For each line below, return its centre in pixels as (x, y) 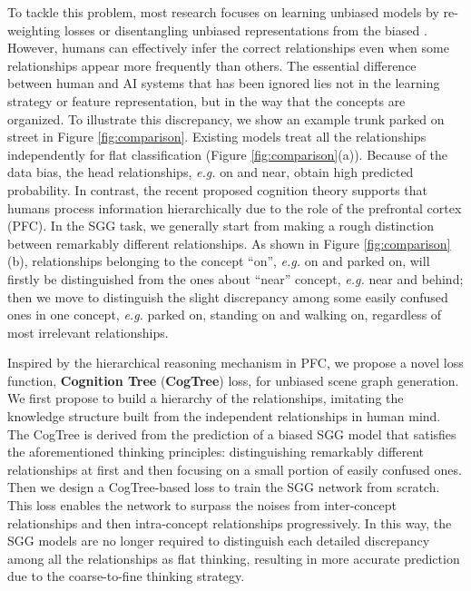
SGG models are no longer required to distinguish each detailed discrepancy (219, 541)
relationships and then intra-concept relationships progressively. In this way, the (230, 522)
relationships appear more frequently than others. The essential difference (212, 65)
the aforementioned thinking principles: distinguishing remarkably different (216, 452)
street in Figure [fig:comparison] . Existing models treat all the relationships (217, 137)
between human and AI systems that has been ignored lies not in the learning (224, 83)
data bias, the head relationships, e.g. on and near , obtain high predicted (211, 172)
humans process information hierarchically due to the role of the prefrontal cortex (235, 207)
